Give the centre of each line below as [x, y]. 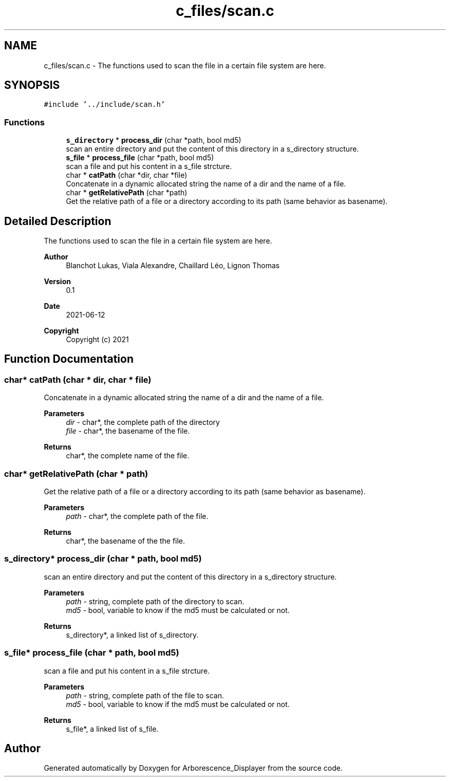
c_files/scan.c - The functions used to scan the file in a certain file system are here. [185, 65]
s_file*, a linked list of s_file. [112, 729]
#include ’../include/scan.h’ [105, 105]
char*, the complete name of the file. [128, 456]
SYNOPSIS [32, 85]
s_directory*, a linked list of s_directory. [132, 635]
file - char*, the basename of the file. [128, 431]
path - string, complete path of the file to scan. [145, 695]
